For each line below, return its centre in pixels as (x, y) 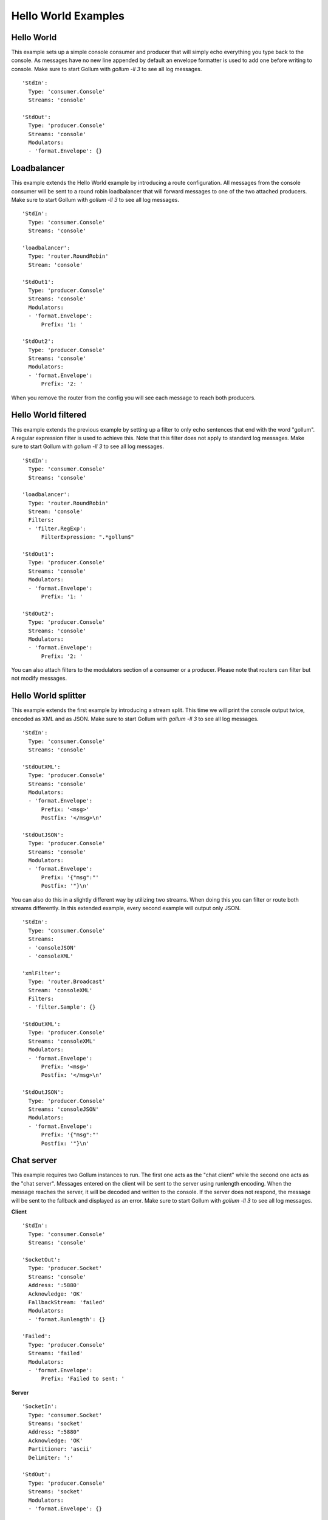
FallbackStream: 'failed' (67, 1302)
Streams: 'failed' (56, 1353)
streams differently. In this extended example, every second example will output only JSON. (126, 908)
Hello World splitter (49, 696)
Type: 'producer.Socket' (65, 1268)
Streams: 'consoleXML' (62, 1041)
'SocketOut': (41, 1259)
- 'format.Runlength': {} (67, 1319)
